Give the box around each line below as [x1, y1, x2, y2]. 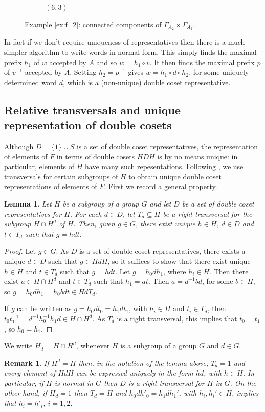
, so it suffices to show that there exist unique [107, 255, 251, 266]
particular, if [4, 377, 43, 388]
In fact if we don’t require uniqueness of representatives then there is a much [4, 36, 245, 47]
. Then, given [73, 218, 115, 229]
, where [163, 265, 186, 276]
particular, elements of [4, 161, 75, 172]
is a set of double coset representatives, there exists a [79, 245, 246, 256]
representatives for [4, 208, 62, 219]
